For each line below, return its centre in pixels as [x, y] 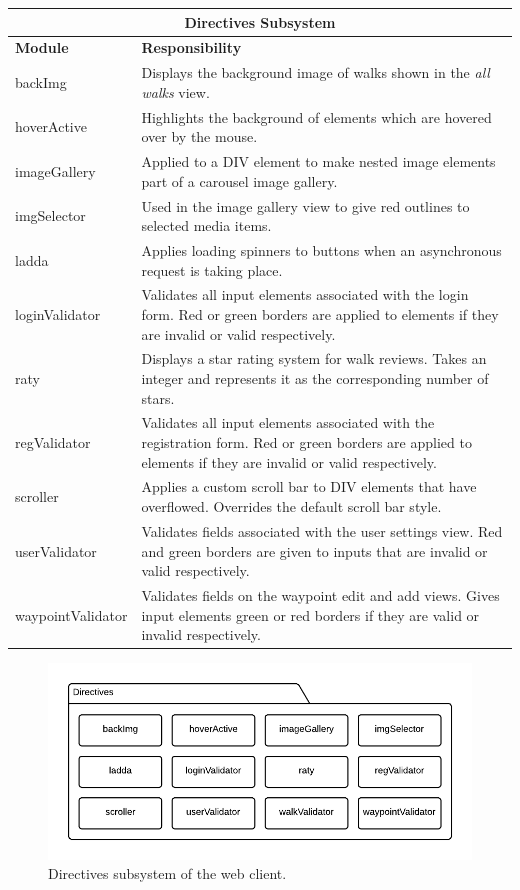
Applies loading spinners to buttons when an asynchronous [321, 249]
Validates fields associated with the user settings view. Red [322, 530]
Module [42, 47]
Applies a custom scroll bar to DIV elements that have [309, 486]
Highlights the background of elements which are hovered [316, 116]
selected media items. [206, 225]
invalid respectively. [201, 634]
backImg [41, 81]
